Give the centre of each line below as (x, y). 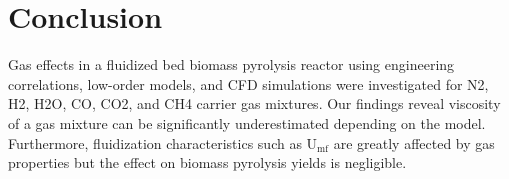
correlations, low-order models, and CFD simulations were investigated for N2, (248, 83)
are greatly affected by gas (414, 142)
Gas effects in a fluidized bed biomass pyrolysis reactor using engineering (231, 64)
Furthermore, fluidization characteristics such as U (163, 142)
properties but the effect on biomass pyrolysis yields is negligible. (207, 162)
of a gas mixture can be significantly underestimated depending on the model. (247, 122)
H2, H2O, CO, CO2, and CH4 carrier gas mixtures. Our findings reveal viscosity (254, 103)
